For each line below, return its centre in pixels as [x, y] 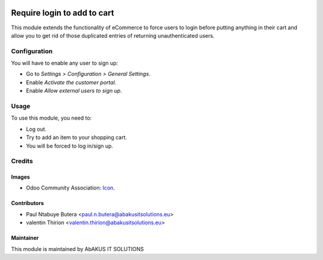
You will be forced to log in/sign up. [70, 146]
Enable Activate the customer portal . [71, 82]
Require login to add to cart [63, 13]
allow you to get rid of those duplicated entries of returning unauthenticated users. [113, 35]
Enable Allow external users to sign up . [74, 91]
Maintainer [25, 238]
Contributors [28, 203]
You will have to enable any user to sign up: [65, 63]
